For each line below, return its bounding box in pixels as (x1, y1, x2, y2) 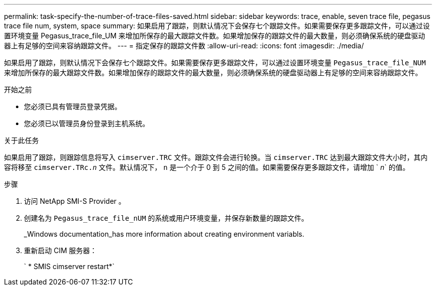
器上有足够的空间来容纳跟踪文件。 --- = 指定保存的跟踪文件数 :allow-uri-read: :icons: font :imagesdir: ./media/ (4, 41, 364, 50)
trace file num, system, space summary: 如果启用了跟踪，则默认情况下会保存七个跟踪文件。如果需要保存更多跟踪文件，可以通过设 (4, 21, 430, 30)
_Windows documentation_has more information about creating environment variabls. (24, 230, 305, 238)
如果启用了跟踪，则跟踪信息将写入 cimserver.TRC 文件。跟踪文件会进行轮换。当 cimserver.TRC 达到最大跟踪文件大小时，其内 (4, 153, 428, 161)
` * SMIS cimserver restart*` (24, 262, 115, 271)
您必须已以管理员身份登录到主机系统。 (24, 119, 149, 128)
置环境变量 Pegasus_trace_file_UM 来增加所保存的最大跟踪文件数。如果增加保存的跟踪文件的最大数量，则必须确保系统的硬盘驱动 (4, 31, 426, 40)
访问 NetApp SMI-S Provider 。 (24, 197, 126, 205)
